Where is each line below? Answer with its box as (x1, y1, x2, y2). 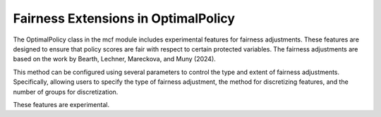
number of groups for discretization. (13, 87, 119, 96)
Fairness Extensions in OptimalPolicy (13, 11, 236, 26)
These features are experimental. (13, 100, 109, 109)
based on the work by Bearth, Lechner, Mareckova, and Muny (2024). (13, 55, 217, 63)
